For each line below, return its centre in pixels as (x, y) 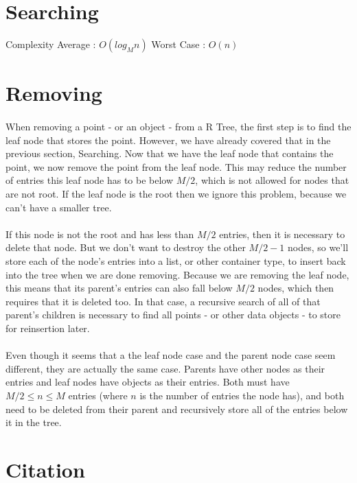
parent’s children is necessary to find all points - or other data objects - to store (173, 315)
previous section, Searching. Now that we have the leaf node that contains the (170, 153)
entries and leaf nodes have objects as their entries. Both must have (148, 382)
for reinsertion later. (48, 328)
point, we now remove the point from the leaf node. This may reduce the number (176, 166)
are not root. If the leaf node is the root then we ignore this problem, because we (176, 194)
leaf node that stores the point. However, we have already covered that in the (168, 140)
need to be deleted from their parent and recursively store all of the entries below (177, 409)
